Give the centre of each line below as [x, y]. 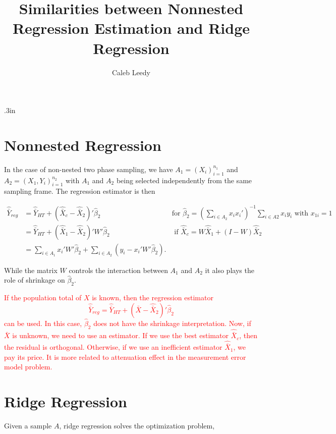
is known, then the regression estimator [153, 297]
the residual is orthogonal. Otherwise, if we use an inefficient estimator [113, 347]
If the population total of [43, 297]
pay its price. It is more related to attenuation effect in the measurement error [125, 357]
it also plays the [230, 270]
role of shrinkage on [35, 280]
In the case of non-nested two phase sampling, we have [89, 169]
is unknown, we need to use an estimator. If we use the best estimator [120, 335]
